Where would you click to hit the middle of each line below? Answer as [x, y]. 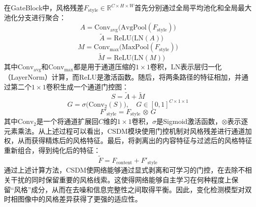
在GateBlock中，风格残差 [44, 7]
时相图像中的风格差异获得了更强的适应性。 [73, 199]
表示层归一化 [201, 67]
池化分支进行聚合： [35, 17]
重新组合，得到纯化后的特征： [52, 150]
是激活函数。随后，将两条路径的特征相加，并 [169, 76]
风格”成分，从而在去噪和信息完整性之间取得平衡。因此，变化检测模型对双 [133, 189]
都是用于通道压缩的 [105, 67]
